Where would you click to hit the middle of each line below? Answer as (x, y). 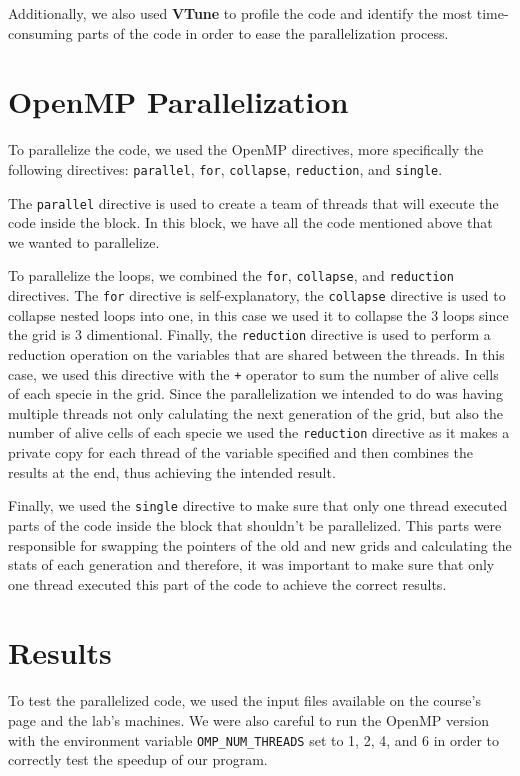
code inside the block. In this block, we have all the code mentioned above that (250, 222)
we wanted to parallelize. (84, 241)
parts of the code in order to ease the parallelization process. (263, 32)
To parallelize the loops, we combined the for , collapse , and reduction (231, 275)
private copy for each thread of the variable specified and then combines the (241, 452)
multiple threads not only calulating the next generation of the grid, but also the (255, 412)
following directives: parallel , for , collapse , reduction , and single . (225, 168)
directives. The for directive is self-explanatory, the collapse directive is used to (257, 295)
